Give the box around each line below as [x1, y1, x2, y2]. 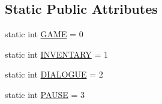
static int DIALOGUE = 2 [5, 68, 103, 81]
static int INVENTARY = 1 [5, 47, 108, 60]
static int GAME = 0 [5, 28, 83, 40]
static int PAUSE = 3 [5, 88, 85, 100]
